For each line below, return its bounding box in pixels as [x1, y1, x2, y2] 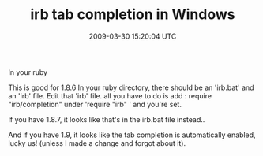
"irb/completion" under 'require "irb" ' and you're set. [8, 99, 182, 109]
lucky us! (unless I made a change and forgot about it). [8, 138, 186, 147]
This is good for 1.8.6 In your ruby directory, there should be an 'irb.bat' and [8, 83, 254, 92]
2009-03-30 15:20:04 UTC [88, 32, 177, 41]
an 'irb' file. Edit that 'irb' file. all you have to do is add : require [8, 91, 212, 100]
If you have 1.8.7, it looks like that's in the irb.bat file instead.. [8, 114, 205, 124]
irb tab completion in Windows [30, 6, 235, 24]
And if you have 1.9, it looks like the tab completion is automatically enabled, [8, 130, 256, 139]
